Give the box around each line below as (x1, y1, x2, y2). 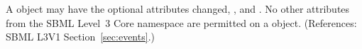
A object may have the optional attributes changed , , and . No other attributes (6, 1, 350, 16)
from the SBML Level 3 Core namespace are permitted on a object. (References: (6, 15, 357, 30)
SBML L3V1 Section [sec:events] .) (6, 29, 155, 44)
